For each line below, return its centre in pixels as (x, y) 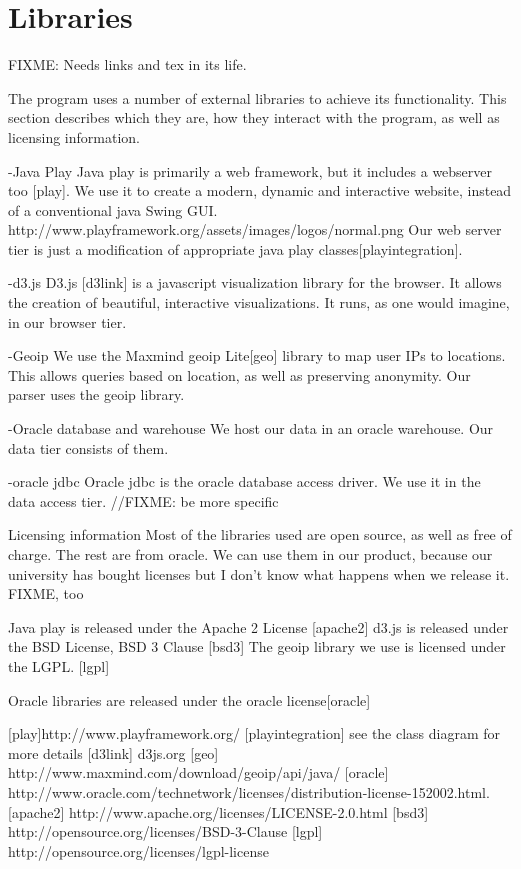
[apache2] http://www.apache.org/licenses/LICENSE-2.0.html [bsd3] (218, 811)
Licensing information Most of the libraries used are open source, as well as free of (260, 534)
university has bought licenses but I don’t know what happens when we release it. (259, 573)
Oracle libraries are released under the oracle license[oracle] (189, 699)
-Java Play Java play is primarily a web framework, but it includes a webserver (250, 170)
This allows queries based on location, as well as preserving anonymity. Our (239, 374)
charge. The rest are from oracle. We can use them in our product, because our (250, 554)
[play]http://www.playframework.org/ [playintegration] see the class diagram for (254, 733)
